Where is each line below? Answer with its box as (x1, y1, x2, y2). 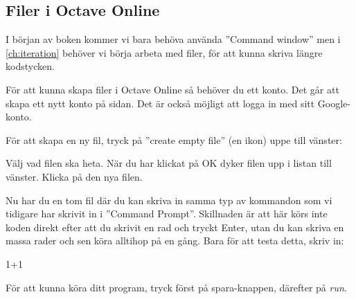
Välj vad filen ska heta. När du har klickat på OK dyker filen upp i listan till (6, 156, 332, 170)
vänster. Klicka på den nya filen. (6, 169, 143, 183)
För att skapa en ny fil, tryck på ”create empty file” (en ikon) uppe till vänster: (6, 132, 342, 147)
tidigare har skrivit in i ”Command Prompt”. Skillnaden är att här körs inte (6, 206, 328, 221)
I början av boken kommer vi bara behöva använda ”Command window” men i (6, 32, 341, 46)
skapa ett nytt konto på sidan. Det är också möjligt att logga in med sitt (6, 96, 315, 110)
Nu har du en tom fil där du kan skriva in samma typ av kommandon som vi (6, 192, 332, 207)
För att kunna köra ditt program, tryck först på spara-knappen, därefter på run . (6, 280, 347, 294)
